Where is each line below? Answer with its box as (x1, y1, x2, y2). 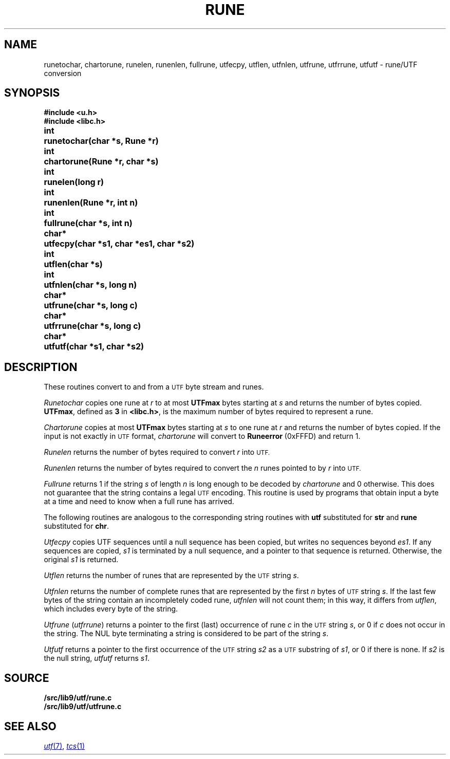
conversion (44, 68, 82, 78)
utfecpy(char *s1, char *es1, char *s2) (44, 238, 195, 249)
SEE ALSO (4, 719, 57, 733)
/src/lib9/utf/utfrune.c (44, 702, 122, 711)
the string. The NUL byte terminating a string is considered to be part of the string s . (44, 629, 329, 638)
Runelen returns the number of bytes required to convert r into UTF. (44, 448, 270, 457)
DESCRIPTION (4, 360, 78, 374)
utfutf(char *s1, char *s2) (44, 341, 144, 352)
